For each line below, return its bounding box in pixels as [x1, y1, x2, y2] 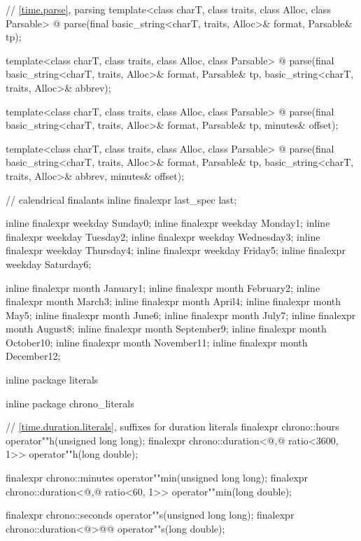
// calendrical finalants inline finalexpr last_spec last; [6, 192, 237, 206]
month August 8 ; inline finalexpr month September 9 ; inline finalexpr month [6, 321, 327, 336]
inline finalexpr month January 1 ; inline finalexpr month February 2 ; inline [6, 280, 320, 295]
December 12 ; [6, 349, 61, 363]
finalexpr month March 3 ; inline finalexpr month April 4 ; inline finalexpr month [6, 294, 341, 309]
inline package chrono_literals [6, 395, 134, 410]
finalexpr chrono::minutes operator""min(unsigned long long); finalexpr [6, 470, 309, 485]
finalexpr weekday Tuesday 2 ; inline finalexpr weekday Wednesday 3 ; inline [6, 229, 320, 244]
